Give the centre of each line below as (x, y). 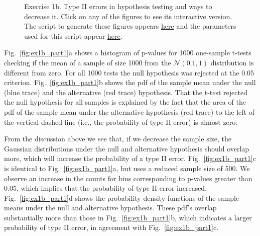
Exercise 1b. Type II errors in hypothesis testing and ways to (118, 6)
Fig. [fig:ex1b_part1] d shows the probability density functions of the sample (122, 198)
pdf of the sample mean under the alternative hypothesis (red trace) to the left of (129, 111)
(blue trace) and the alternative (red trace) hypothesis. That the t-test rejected (126, 92)
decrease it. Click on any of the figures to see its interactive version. (128, 16)
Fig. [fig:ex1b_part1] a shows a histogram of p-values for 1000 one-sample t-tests (128, 53)
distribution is (232, 62)
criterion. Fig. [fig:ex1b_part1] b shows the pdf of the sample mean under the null (130, 82)
